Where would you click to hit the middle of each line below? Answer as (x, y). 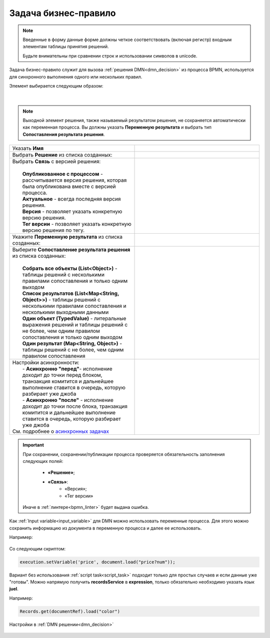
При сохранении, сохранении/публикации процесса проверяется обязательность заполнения (124, 454)
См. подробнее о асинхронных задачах (61, 431)
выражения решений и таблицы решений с (75, 325)
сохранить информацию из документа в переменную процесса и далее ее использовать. (105, 528)
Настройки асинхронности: (46, 363)
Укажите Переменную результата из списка (67, 237)
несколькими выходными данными (65, 312)
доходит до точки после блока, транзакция (75, 406)
